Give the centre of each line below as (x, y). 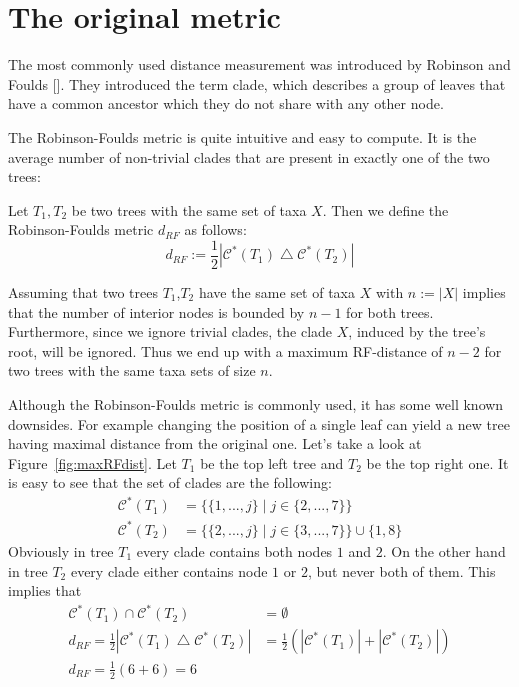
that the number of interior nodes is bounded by (156, 311)
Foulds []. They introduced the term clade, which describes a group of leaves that (257, 83)
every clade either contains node (169, 570)
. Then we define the (385, 209)
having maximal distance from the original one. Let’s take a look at (215, 443)
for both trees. (390, 311)
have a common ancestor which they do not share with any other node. (226, 103)
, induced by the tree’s (417, 331)
